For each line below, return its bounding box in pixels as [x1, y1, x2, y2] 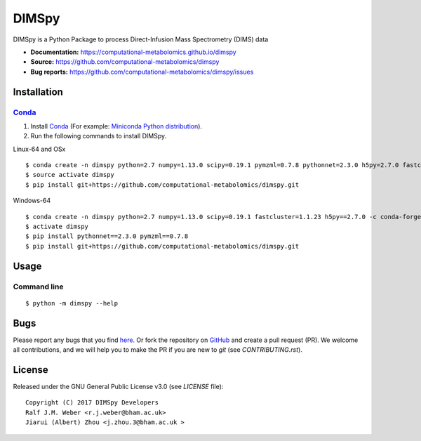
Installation [13, 86, 63, 98]
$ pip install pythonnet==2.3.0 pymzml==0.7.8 [25, 232, 189, 240]
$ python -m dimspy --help [25, 299, 119, 307]
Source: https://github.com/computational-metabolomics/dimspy [30, 58, 220, 66]
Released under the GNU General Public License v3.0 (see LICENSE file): [13, 382, 224, 390]
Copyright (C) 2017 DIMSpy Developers [25, 399, 159, 407]
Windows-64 [13, 197, 51, 205]
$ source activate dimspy [25, 171, 115, 179]
